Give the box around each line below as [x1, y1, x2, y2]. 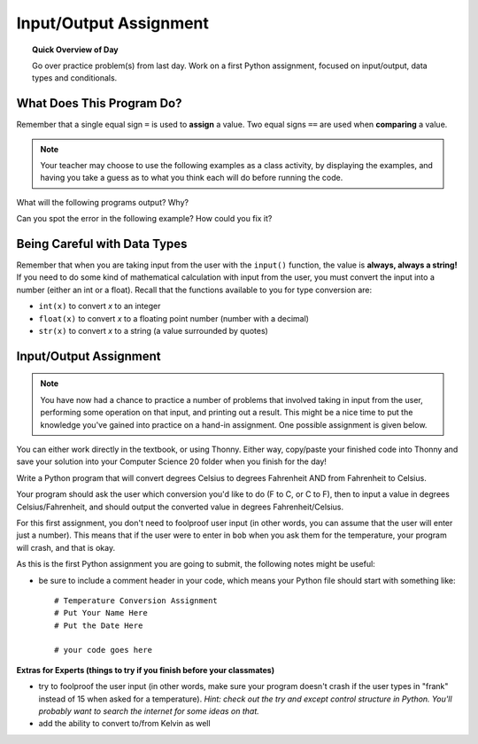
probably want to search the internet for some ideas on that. [38, 706, 260, 717]
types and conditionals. [32, 73, 118, 83]
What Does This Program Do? [16, 96, 182, 111]
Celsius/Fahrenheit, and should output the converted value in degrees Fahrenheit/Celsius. [16, 501, 344, 512]
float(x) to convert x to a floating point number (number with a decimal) [38, 313, 310, 323]
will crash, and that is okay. [16, 542, 115, 553]
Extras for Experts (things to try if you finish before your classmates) [16, 664, 274, 675]
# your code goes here [54, 645, 153, 655]
